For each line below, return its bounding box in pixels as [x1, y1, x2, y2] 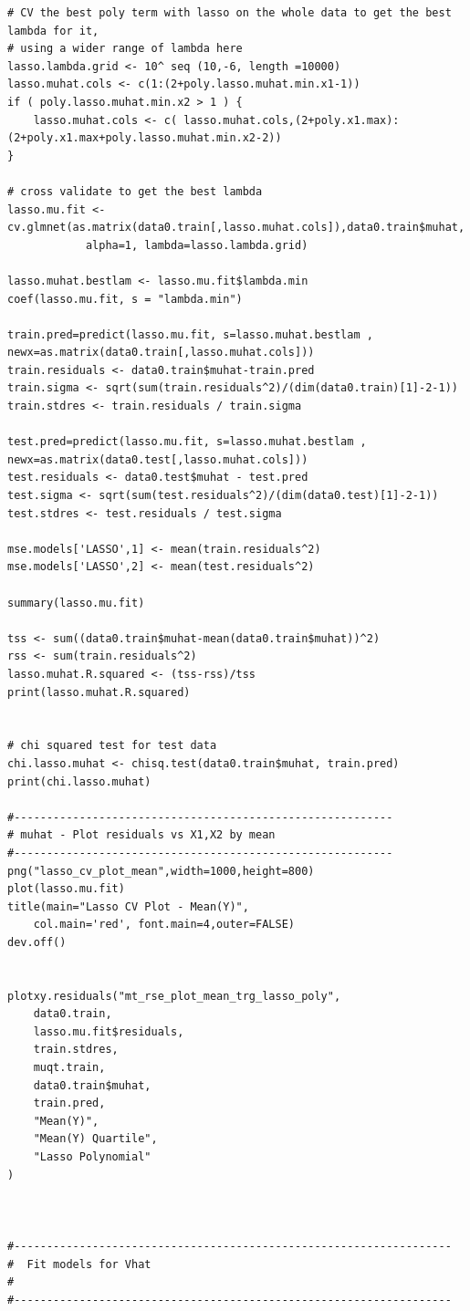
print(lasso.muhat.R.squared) [7, 685, 191, 699]
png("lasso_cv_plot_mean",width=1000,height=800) [7, 864, 315, 878]
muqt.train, [33, 1061, 106, 1075]
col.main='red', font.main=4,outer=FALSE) [33, 918, 295, 931]
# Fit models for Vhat [7, 1257, 151, 1271]
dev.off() [7, 935, 67, 949]
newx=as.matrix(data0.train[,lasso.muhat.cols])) [7, 346, 315, 359]
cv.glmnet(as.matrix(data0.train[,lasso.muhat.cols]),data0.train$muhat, [7, 221, 465, 234]
